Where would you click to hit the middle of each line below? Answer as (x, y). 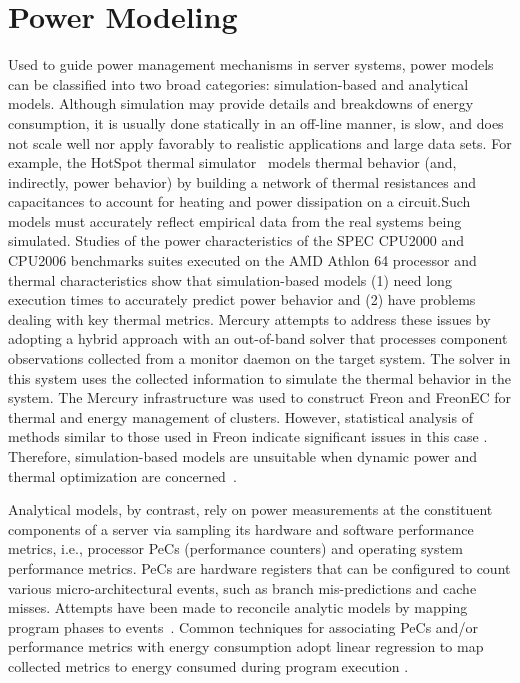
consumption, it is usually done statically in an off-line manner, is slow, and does (256, 122)
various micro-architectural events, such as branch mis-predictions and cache (242, 587)
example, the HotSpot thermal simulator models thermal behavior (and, (232, 162)
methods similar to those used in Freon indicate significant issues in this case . (248, 436)
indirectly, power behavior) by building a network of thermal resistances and (242, 181)
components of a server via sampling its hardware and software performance (241, 528)
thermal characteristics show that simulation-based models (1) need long (230, 279)
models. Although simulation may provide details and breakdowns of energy (241, 103)
